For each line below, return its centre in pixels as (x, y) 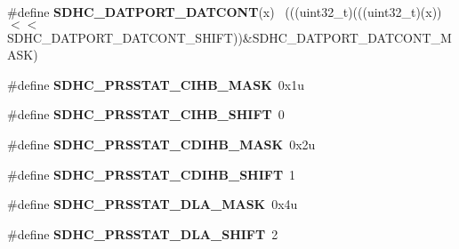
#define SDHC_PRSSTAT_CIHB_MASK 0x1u (156, 84)
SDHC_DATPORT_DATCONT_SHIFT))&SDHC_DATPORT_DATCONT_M (229, 37)
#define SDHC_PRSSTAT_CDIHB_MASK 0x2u (161, 144)
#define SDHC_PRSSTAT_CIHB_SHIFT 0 (146, 114)
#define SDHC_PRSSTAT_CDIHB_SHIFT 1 (152, 174)
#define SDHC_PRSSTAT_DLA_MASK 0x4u (153, 204)
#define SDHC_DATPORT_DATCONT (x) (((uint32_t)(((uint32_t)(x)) (225, 12)
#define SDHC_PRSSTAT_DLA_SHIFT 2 (143, 233)
